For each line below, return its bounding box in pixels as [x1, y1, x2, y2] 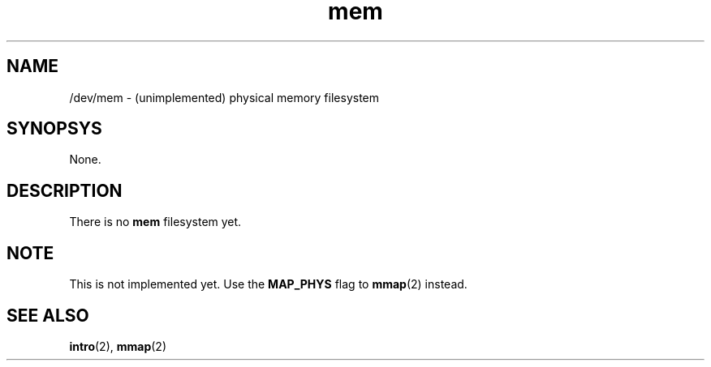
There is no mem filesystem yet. [69, 215, 242, 229]
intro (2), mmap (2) [69, 339, 166, 353]
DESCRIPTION [6, 180, 123, 201]
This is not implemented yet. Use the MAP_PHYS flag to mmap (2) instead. [69, 277, 468, 292]
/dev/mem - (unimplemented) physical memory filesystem [69, 90, 380, 105]
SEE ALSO [6, 305, 89, 326]
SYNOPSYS [6, 118, 102, 139]
